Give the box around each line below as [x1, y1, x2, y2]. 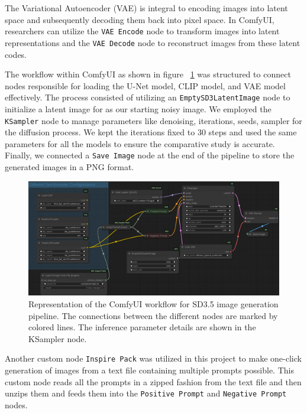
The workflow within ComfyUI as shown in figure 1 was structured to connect [5, 68, 291, 80]
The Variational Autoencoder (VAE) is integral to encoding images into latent [5, 2, 288, 14]
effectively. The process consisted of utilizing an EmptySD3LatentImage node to [5, 91, 290, 103]
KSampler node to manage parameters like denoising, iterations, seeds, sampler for [5, 114, 302, 126]
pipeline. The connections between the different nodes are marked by [28, 309, 278, 321]
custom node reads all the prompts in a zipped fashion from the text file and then [5, 375, 302, 388]
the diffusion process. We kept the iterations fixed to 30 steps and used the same [5, 126, 297, 138]
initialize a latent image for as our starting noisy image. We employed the [5, 102, 272, 115]
